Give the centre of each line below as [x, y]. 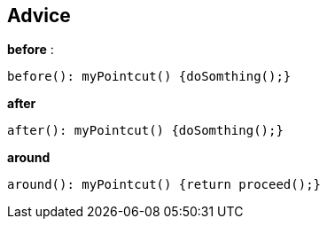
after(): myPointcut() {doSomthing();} [145, 131]
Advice [39, 16]
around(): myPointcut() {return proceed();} [164, 185]
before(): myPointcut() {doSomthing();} [149, 77]
